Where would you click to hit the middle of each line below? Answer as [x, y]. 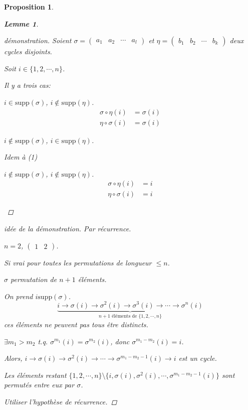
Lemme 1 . [21, 23]
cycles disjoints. [28, 51]
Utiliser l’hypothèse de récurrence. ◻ [61, 401]
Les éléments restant [35, 375]
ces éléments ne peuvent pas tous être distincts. [76, 324]
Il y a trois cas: [27, 85]
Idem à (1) [21, 157]
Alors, [13, 358]
